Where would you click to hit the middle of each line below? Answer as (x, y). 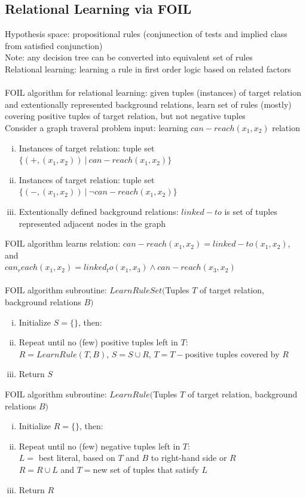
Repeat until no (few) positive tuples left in (98, 342)
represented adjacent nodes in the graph (92, 223)
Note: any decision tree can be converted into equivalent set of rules (129, 57)
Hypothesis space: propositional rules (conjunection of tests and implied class (146, 34)
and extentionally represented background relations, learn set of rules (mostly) (148, 104)
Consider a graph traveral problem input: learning (97, 127)
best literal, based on (77, 458)
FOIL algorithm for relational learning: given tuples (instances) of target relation (153, 92)
